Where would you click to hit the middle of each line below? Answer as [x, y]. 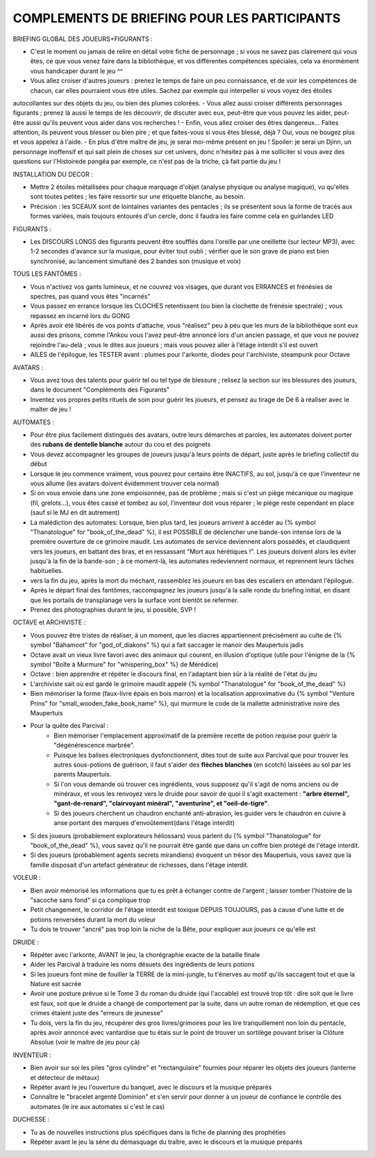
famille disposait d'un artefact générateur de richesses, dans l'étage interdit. [140, 865]
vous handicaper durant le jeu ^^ [77, 71]
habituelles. [47, 571]
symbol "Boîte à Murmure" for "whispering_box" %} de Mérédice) [124, 664]
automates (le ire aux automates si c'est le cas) [98, 1106]
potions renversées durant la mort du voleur [93, 919]
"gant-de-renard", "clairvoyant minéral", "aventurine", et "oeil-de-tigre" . [162, 804]
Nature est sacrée [56, 984]
